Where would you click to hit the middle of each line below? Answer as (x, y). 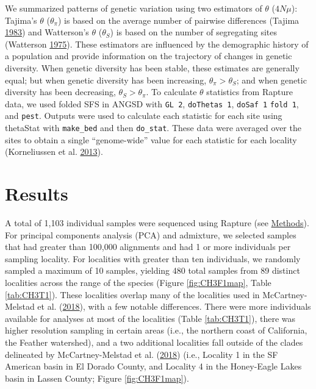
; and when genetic (271, 80)
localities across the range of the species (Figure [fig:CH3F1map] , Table (138, 282)
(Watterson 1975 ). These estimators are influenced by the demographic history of (157, 44)
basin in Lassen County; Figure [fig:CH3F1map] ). (97, 378)
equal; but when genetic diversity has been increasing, (106, 80)
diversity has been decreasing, (60, 92)
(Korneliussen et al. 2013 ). (54, 152)
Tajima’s (21, 20)
